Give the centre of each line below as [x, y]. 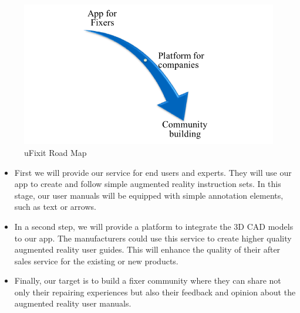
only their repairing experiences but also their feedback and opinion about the [155, 292]
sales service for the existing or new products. [96, 261]
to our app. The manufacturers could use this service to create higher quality [153, 238]
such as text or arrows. [55, 207]
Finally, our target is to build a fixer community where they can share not [148, 280]
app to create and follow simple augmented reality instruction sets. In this [148, 184]
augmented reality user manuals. [73, 303]
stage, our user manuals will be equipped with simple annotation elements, [149, 195]
